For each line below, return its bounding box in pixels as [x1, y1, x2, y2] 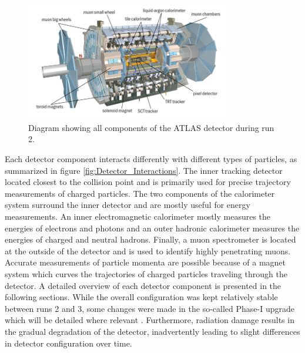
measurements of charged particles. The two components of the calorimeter [5, 187, 275, 199]
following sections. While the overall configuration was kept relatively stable [5, 291, 278, 303]
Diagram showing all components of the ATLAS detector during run [28, 121, 274, 133]
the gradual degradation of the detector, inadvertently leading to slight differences [5, 325, 300, 337]
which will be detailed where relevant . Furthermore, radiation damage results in [5, 314, 294, 326]
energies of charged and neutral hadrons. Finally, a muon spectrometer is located [5, 233, 296, 246]
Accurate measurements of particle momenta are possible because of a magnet [5, 256, 286, 268]
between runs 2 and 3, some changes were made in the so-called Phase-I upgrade [5, 302, 294, 314]
